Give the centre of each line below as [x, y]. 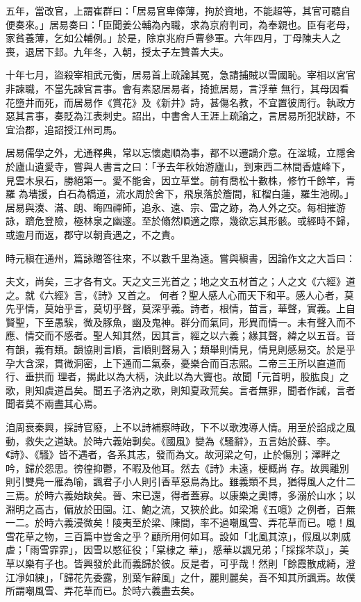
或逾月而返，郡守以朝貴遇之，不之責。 [93, 234]
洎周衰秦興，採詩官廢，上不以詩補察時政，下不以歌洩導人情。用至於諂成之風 [180, 427]
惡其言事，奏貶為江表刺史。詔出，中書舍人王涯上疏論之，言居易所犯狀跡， [176, 116]
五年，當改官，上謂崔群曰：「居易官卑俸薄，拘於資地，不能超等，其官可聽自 [178, 10]
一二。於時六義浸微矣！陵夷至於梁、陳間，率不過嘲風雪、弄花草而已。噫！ [176, 522]
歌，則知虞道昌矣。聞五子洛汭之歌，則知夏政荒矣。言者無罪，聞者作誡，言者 [180, 390]
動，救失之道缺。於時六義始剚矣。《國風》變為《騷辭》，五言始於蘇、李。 [171, 440]
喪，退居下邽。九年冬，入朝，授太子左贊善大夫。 [117, 51]
